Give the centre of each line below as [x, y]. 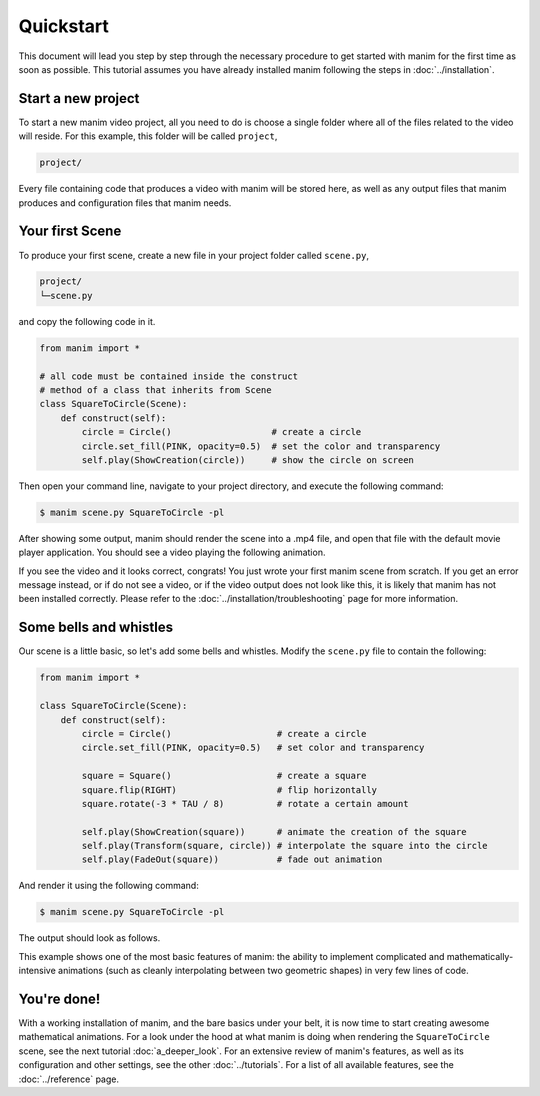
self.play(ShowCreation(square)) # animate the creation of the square [274, 831]
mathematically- [480, 956]
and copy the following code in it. [87, 321]
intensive [37, 971]
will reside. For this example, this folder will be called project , [148, 136]
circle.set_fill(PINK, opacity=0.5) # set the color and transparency [261, 446]
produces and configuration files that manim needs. [125, 202]
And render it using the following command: [108, 886]
